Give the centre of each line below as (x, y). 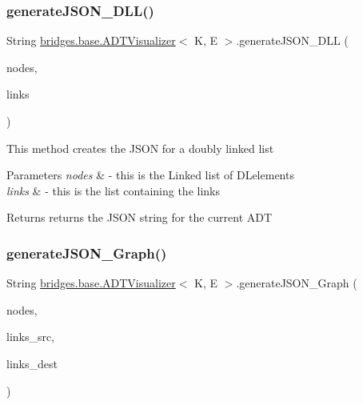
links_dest (32, 363)
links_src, (31, 337)
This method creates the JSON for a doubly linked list (140, 148)
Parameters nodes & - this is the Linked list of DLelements (150, 175)
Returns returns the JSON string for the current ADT (140, 217)
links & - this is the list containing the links (113, 190)
